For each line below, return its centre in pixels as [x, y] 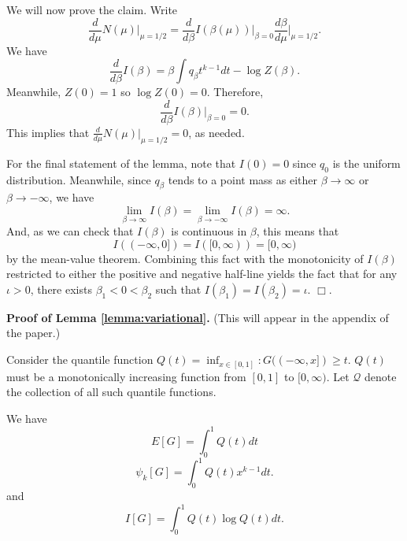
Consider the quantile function [80, 359]
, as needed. [216, 132]
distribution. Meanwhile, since [79, 179]
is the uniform [366, 163]
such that [178, 289]
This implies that [48, 132]
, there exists [61, 289]
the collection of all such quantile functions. [111, 392]
